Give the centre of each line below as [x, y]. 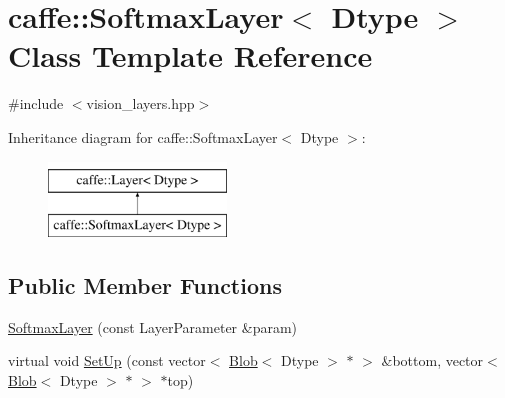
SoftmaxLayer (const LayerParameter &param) [153, 326]
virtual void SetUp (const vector [107, 360]
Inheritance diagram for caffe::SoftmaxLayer [143, 136]
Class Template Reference [190, 55]
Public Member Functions [145, 285]
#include [36, 103]
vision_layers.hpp [140, 103]
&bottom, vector [432, 360]
